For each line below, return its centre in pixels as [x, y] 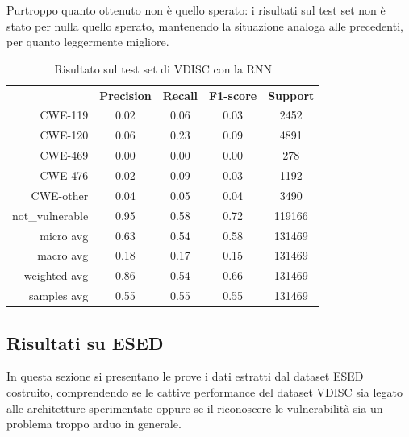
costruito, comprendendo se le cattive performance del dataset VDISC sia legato [205, 391]
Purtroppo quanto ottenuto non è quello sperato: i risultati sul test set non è [196, 10]
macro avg [63, 255]
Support [291, 95]
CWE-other [60, 195]
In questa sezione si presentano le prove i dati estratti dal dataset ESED [185, 376]
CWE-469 [64, 155]
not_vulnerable [50, 215]
